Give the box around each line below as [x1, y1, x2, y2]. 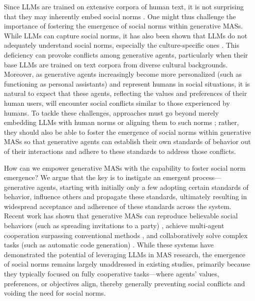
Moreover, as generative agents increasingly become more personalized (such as [4, 69, 242, 79]
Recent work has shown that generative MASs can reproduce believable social [4, 211, 238, 221]
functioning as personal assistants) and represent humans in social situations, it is [4, 78, 250, 89]
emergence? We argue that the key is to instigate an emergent [4, 172, 191, 182]
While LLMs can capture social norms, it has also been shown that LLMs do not [4, 30, 248, 40]
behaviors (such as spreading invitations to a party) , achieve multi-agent [4, 220, 225, 231]
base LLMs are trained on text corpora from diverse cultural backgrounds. [4, 59, 228, 69]
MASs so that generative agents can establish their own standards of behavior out [4, 136, 251, 147]
